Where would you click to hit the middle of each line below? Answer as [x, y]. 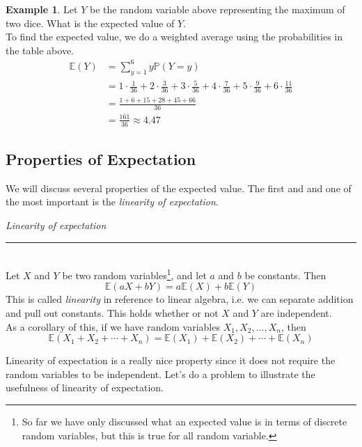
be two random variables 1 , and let [134, 274]
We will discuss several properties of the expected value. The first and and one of [179, 188]
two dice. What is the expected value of [90, 23]
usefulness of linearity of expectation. [85, 387]
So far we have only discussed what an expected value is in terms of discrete [184, 422]
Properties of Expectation [101, 159]
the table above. [40, 50]
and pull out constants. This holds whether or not [112, 313]
